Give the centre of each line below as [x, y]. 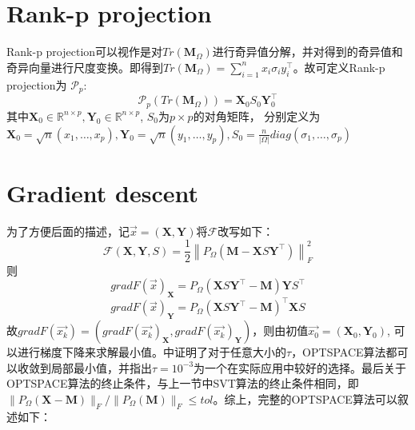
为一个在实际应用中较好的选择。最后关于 [300, 367]
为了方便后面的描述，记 [68, 231]
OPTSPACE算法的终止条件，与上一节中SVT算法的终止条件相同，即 [183, 383]
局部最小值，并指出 [101, 367]
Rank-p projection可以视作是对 [85, 52]
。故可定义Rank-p [339, 67]
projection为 [37, 84]
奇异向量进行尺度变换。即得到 [85, 67]
